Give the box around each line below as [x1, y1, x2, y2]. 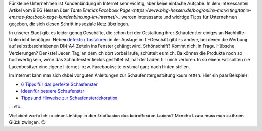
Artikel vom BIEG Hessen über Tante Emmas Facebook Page [9, 7, 131, 13]
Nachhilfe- [225, 29, 246, 36]
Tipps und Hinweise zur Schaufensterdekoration [21, 95, 118, 101]
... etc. [9, 104, 22, 110]
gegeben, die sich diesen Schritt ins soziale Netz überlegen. [9, 21, 130, 27]
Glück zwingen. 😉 [9, 119, 46, 125]
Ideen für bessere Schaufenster [21, 88, 85, 94]
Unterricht [9, 36, 30, 42]
